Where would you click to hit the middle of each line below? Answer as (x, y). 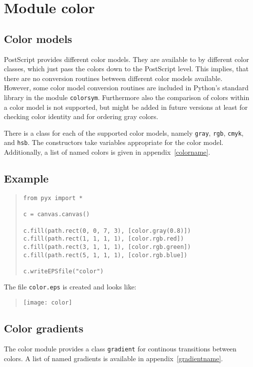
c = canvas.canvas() (56, 214)
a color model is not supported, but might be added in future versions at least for (126, 107)
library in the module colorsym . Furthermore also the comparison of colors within (127, 97)
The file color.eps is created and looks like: (70, 287)
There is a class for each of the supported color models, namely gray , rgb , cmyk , (124, 133)
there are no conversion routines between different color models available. (113, 78)
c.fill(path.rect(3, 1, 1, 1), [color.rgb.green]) (107, 247)
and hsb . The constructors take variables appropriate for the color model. (114, 142)
